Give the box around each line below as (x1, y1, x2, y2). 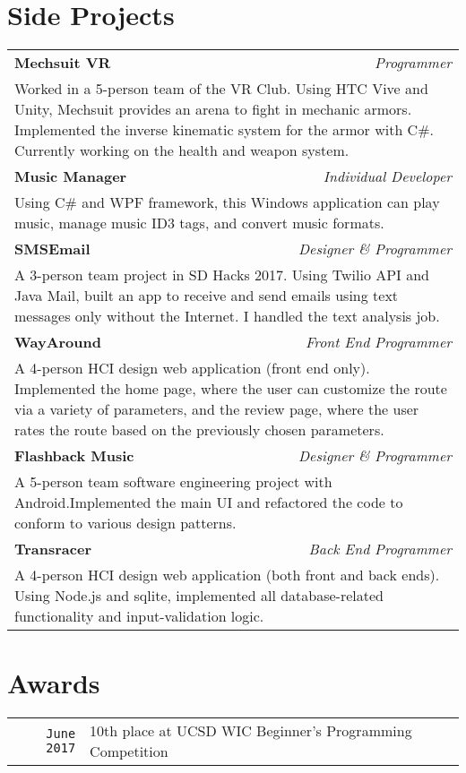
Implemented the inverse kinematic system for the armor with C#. (14, 119, 434, 141)
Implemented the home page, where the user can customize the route (14, 378, 447, 399)
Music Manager (14, 166, 127, 187)
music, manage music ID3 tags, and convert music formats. (14, 212, 384, 234)
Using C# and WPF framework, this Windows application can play (14, 192, 440, 213)
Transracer (14, 538, 92, 560)
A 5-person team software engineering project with (14, 471, 332, 493)
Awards (7, 665, 100, 701)
